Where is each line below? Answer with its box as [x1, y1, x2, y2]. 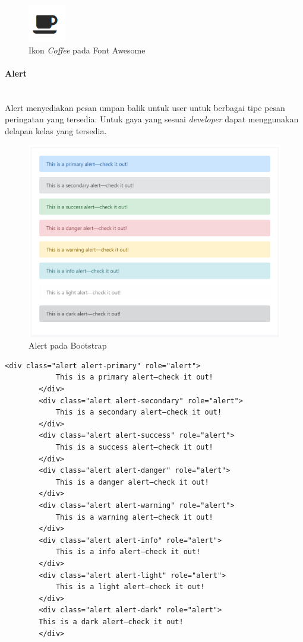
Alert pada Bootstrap [29, 339, 107, 352]
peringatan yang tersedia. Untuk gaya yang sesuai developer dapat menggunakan [5, 113, 299, 125]
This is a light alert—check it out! [55, 583, 205, 592]
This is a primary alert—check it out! [55, 373, 213, 382]
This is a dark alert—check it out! [39, 617, 184, 626]
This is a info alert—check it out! [55, 548, 201, 556]
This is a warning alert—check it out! [55, 513, 213, 521]
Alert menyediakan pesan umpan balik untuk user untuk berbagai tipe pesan [5, 101, 285, 113]
